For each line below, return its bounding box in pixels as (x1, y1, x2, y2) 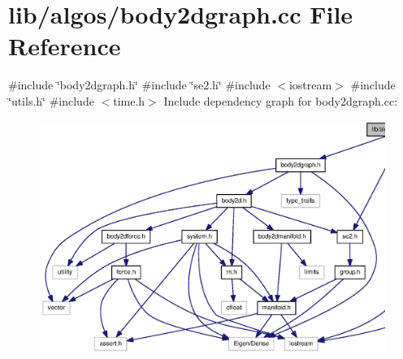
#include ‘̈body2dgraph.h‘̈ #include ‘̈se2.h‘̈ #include (8, 76, 271, 93)
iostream (288, 76, 332, 93)
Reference (8, 29, 121, 63)
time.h (113, 92, 145, 109)
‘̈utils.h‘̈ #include (8, 92, 94, 109)
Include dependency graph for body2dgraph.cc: (163, 92, 398, 109)
